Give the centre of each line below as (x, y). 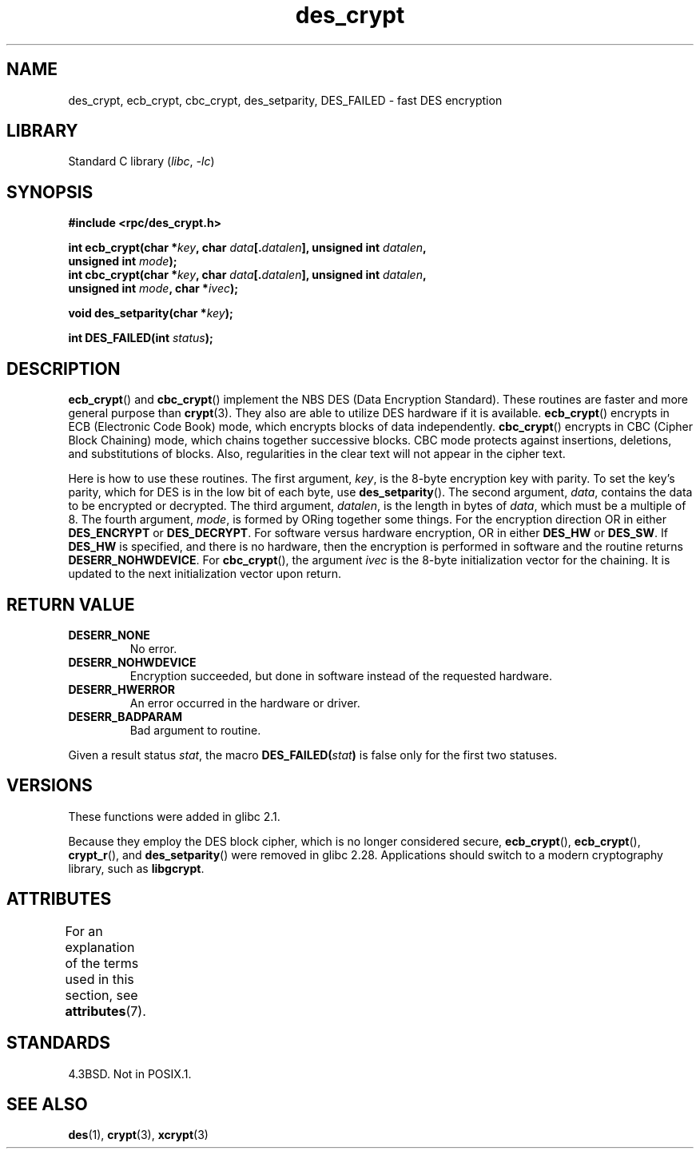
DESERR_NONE (109, 635)
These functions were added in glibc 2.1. (174, 816)
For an (84, 931)
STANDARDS (59, 1043)
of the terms (102, 963)
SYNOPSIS (50, 192)
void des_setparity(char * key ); (151, 313)
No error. (153, 648)
